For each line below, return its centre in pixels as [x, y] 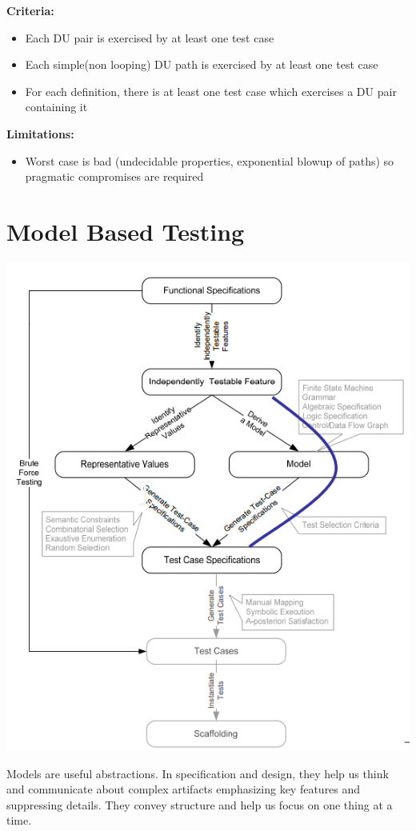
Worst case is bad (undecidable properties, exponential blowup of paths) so [210, 160]
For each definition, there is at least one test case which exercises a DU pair [211, 91]
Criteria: [30, 10]
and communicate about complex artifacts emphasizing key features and [184, 789]
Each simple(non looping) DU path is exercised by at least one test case [202, 64]
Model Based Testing [126, 231]
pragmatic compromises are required [114, 176]
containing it [56, 107]
